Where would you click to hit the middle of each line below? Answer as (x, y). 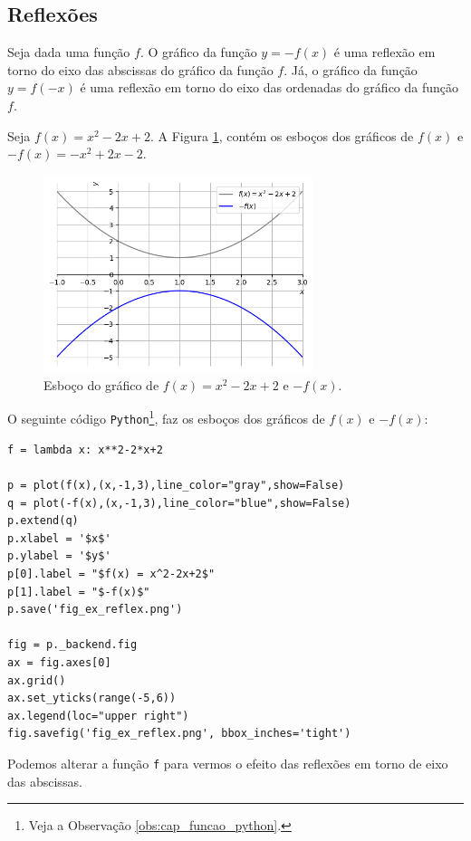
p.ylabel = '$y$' (59, 556)
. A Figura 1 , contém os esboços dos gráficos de (282, 135)
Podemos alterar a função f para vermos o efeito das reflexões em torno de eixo (228, 763)
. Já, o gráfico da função (351, 69)
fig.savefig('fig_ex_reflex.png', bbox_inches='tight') (179, 734)
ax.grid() (37, 680)
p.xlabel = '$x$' (59, 538)
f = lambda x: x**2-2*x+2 (85, 449)
